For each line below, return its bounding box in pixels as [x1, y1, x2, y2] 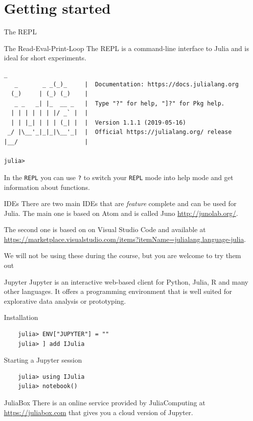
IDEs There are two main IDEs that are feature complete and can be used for [4, 198, 237, 209]
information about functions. [4, 182, 90, 192]
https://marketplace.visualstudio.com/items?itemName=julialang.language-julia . [4, 234, 246, 244]
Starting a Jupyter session [4, 355, 82, 365]
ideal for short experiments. [4, 53, 87, 63]
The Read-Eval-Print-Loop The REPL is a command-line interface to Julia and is [4, 43, 249, 53]
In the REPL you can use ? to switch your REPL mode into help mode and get [4, 172, 233, 182]
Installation [4, 312, 38, 322]
